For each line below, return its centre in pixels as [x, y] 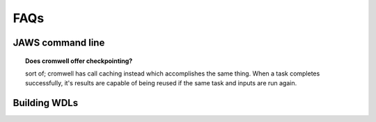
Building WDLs [46, 103]
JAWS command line [59, 43]
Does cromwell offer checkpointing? [79, 61]
